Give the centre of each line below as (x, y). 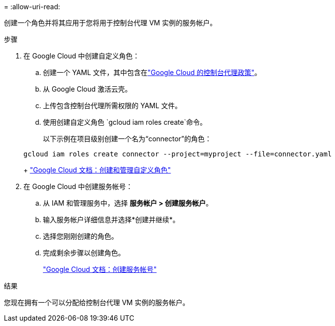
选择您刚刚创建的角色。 (80, 236)
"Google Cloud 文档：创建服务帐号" (100, 269)
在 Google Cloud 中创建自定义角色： (82, 56)
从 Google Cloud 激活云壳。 (88, 89)
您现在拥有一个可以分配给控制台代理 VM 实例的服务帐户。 (97, 302)
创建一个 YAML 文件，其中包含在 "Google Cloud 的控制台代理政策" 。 (152, 72)
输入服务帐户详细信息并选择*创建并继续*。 (111, 220)
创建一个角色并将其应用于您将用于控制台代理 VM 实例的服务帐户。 (110, 23)
